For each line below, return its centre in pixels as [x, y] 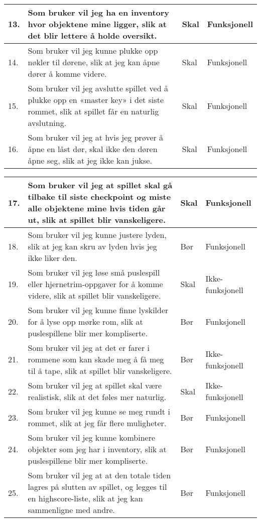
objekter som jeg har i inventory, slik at [97, 449]
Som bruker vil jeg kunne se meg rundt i [99, 411]
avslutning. [47, 123]
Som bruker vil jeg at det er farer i [89, 348]
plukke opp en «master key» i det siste [96, 100]
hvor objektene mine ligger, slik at [97, 24]
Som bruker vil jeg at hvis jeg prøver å [96, 137]
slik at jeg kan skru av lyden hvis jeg [92, 246]
